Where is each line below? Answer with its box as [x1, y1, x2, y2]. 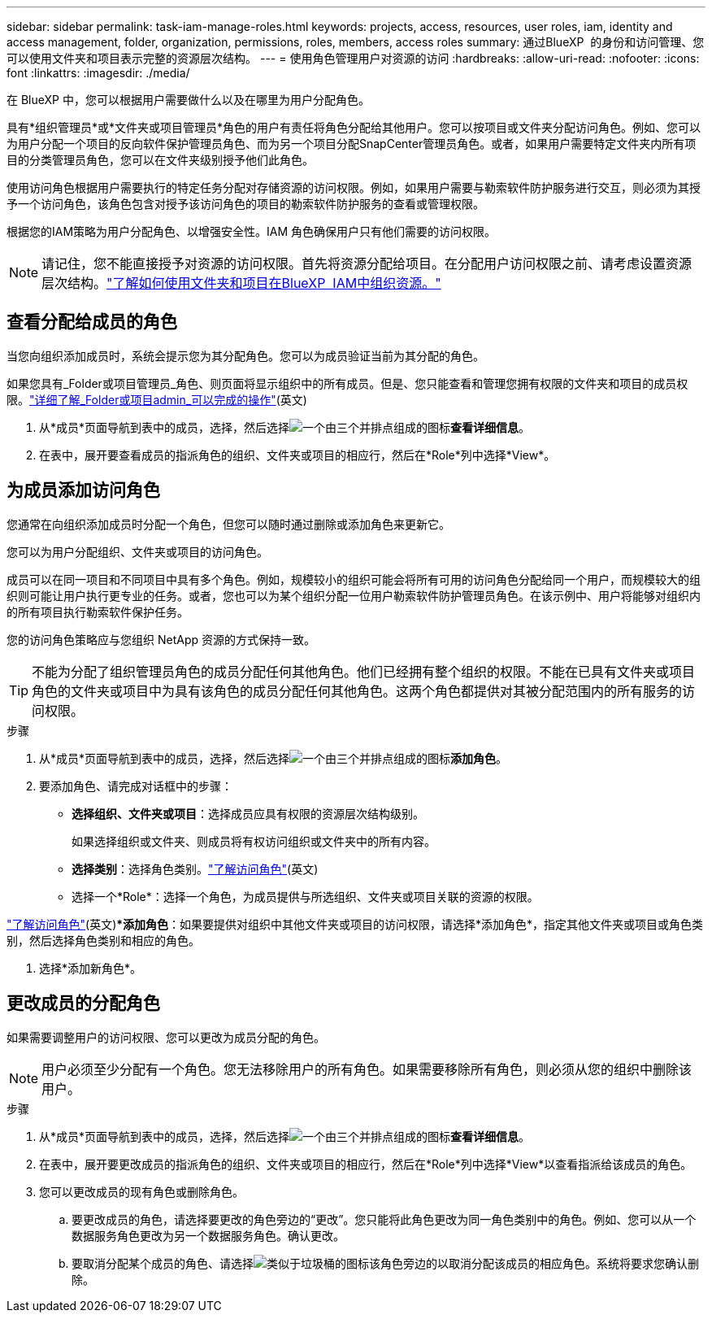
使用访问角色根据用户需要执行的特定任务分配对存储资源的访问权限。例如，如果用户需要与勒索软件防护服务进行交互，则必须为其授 [7, 181, 701, 194]
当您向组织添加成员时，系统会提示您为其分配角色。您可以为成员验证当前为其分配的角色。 [7, 348, 484, 363]
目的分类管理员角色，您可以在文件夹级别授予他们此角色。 [7, 153, 314, 167]
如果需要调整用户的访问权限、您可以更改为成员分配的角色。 [7, 1030, 325, 1044]
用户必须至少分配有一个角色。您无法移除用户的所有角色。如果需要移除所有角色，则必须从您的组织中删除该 [41, 1060, 692, 1077]
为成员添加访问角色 [7, 480, 160, 501]
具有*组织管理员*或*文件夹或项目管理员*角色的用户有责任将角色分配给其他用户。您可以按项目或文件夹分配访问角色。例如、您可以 [7, 120, 701, 134]
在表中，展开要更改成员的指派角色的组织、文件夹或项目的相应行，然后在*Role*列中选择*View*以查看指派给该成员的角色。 [39, 1156, 692, 1171]
